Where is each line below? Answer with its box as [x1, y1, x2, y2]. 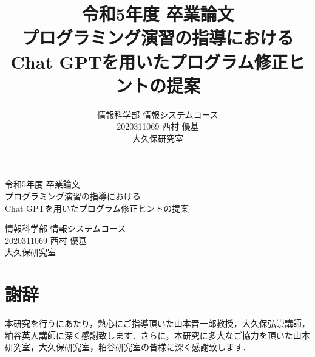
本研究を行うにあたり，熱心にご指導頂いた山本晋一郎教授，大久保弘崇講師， [5, 317, 310, 330]
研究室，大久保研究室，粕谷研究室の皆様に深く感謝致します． [5, 341, 251, 353]
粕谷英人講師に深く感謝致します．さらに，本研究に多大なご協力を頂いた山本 [5, 328, 310, 341]
